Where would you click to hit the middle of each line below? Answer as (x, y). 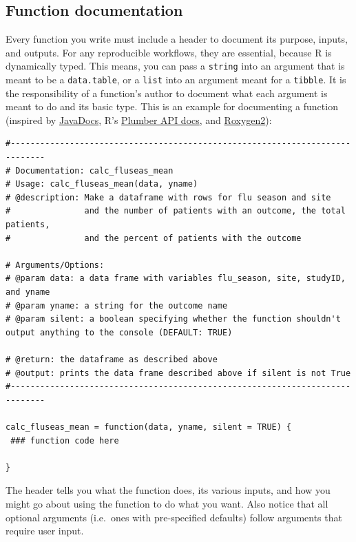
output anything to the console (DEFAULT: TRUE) (119, 332)
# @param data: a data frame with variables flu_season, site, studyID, (176, 279)
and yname (28, 292)
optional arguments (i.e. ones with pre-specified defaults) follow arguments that (174, 517)
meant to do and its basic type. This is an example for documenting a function (172, 106)
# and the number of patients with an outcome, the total (176, 211)
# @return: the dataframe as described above (112, 359)
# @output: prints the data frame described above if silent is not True (178, 373)
